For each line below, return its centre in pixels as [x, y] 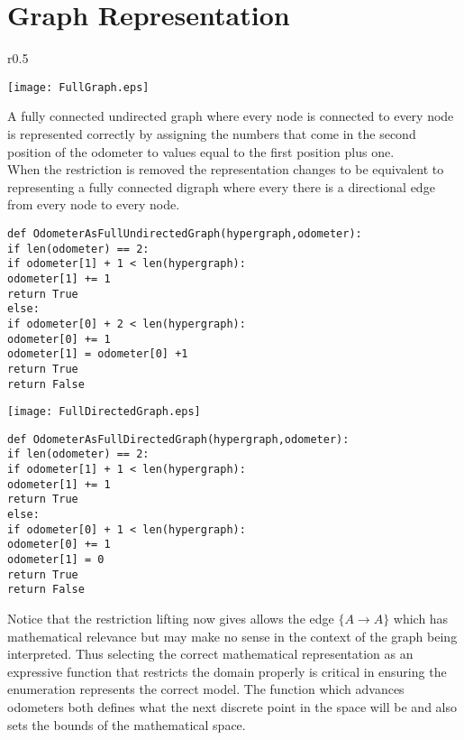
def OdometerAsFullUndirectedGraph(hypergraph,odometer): [185, 233]
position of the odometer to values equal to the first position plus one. [201, 151]
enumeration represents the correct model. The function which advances [206, 689]
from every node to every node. [94, 204]
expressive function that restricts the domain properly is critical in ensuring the [227, 671]
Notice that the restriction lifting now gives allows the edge [171, 619]
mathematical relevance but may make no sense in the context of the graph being [232, 636]
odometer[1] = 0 [56, 560]
